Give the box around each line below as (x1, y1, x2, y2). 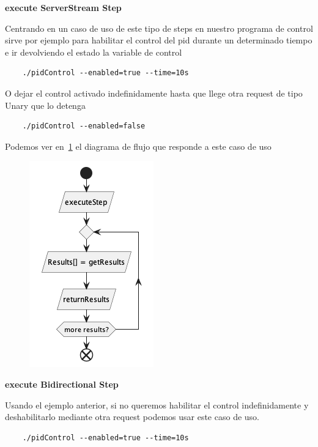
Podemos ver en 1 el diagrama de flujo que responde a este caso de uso (5, 139, 272, 152)
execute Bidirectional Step (5, 377, 119, 390)
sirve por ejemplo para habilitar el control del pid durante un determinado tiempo (5, 34, 312, 46)
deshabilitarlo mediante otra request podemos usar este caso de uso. (5, 410, 259, 423)
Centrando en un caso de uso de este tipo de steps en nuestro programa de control (5, 21, 313, 34)
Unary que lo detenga (5, 98, 86, 111)
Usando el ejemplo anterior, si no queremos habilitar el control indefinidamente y (5, 398, 309, 411)
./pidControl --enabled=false (22, 122, 146, 131)
